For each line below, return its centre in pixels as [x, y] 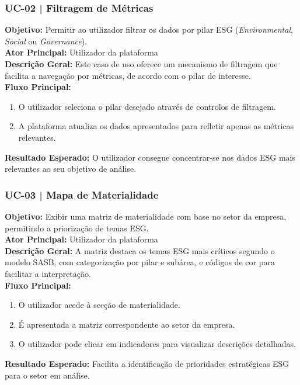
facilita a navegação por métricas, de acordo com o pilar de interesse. [128, 75]
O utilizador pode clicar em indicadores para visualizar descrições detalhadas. [157, 344]
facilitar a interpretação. [48, 273]
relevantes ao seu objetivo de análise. [71, 169]
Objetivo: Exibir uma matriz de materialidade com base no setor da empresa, [146, 216]
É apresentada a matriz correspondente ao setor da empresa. [127, 324]
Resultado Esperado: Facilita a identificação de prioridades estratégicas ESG [147, 363]
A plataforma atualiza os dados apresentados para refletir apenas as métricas [156, 126]
